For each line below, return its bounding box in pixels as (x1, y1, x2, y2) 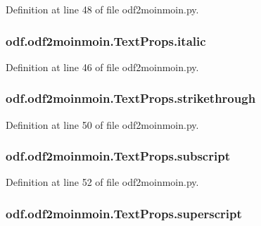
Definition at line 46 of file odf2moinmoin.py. (6, 59, 199, 74)
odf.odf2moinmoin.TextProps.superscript (6, 204, 242, 222)
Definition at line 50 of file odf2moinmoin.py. (6, 117, 199, 132)
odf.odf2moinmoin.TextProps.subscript (6, 147, 230, 165)
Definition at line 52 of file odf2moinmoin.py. (6, 175, 199, 189)
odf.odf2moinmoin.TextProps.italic (6, 32, 206, 49)
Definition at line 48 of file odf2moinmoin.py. (6, 2, 199, 16)
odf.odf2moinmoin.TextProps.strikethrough (6, 89, 256, 107)
